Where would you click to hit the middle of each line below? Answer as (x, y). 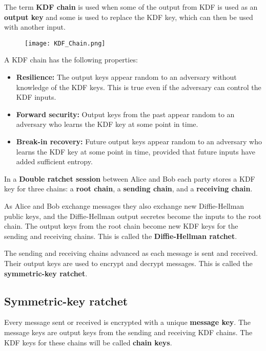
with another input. (35, 27)
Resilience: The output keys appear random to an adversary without (126, 77)
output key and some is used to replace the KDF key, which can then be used (129, 17)
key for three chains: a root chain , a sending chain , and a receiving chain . (128, 189)
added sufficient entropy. (54, 161)
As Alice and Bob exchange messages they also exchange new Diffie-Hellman (124, 205)
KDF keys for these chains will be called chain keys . (88, 342)
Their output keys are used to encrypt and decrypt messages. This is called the (128, 263)
